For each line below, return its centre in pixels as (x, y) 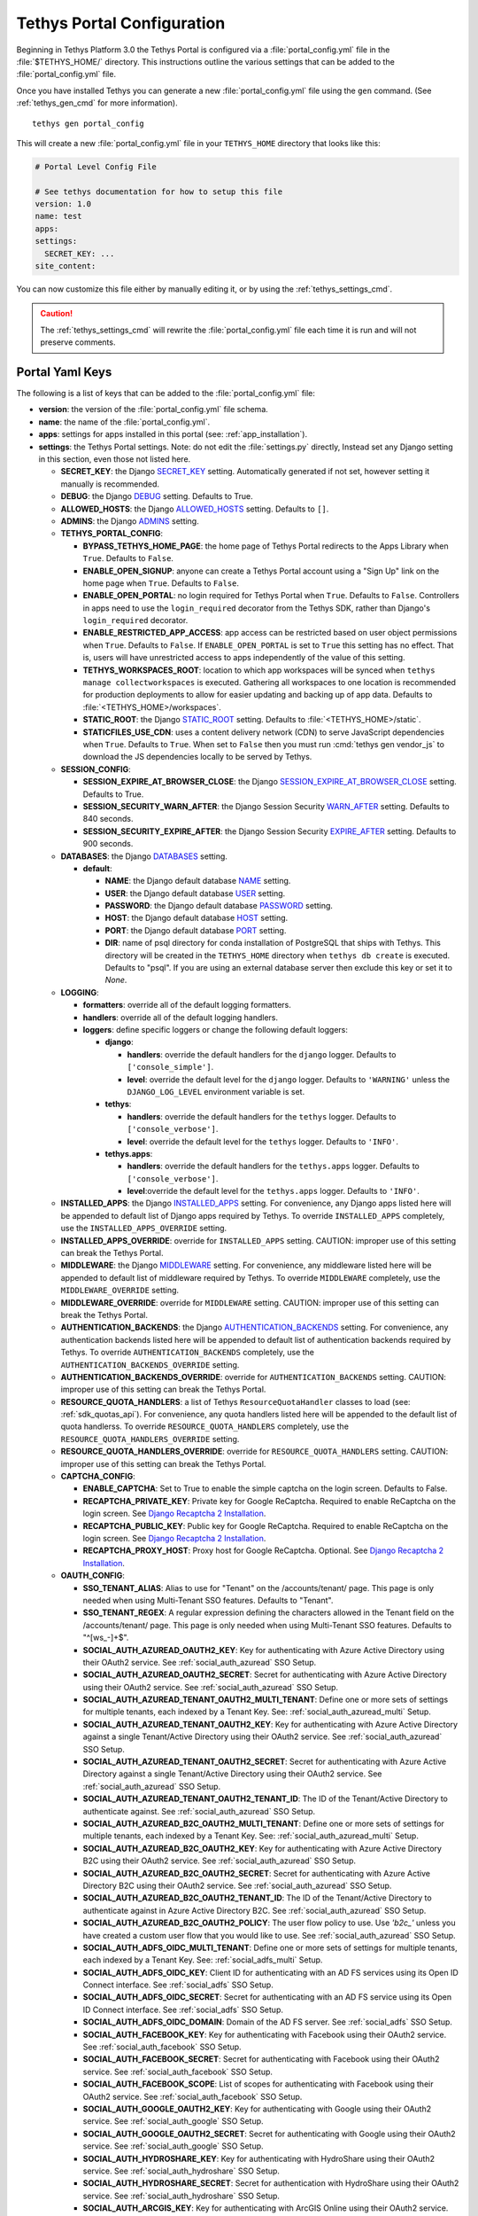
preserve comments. (78, 342)
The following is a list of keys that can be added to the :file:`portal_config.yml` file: (166, 394)
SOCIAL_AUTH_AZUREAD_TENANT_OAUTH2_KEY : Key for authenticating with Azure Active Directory (270, 1724)
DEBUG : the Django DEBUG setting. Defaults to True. (157, 496)
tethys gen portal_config (89, 123)
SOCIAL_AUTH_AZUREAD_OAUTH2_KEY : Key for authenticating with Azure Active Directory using (264, 1650)
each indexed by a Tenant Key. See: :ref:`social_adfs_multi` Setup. (203, 1960)
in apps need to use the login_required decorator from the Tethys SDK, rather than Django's (257, 608)
